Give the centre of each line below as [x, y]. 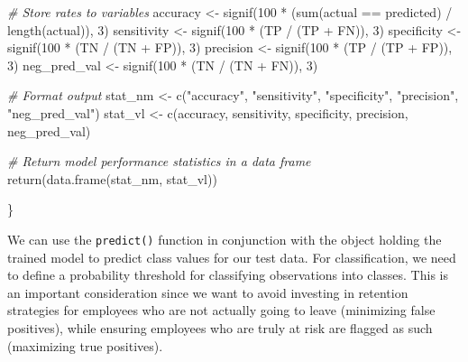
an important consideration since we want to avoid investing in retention [208, 292]
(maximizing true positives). [85, 345]
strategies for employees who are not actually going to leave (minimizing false [221, 310]
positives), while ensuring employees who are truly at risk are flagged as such [220, 327]
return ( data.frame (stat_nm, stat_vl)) [112, 178]
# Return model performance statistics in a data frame [159, 161]
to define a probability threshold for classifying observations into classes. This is [228, 275]
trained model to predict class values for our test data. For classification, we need [232, 257]
